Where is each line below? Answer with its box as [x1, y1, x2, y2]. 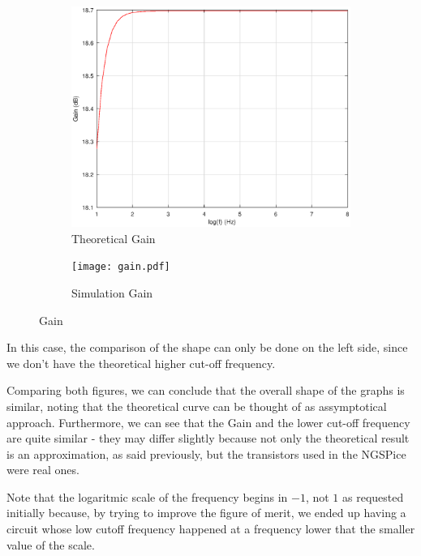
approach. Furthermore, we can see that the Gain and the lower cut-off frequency [6, 413, 410, 430]
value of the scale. [6, 536, 95, 553]
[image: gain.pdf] [71, 261, 170, 273]
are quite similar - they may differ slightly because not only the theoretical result [6, 430, 410, 447]
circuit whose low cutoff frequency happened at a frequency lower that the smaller [6, 520, 415, 537]
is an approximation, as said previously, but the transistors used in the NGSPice [6, 445, 406, 462]
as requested [342, 488, 404, 505]
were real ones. [6, 461, 79, 478]
